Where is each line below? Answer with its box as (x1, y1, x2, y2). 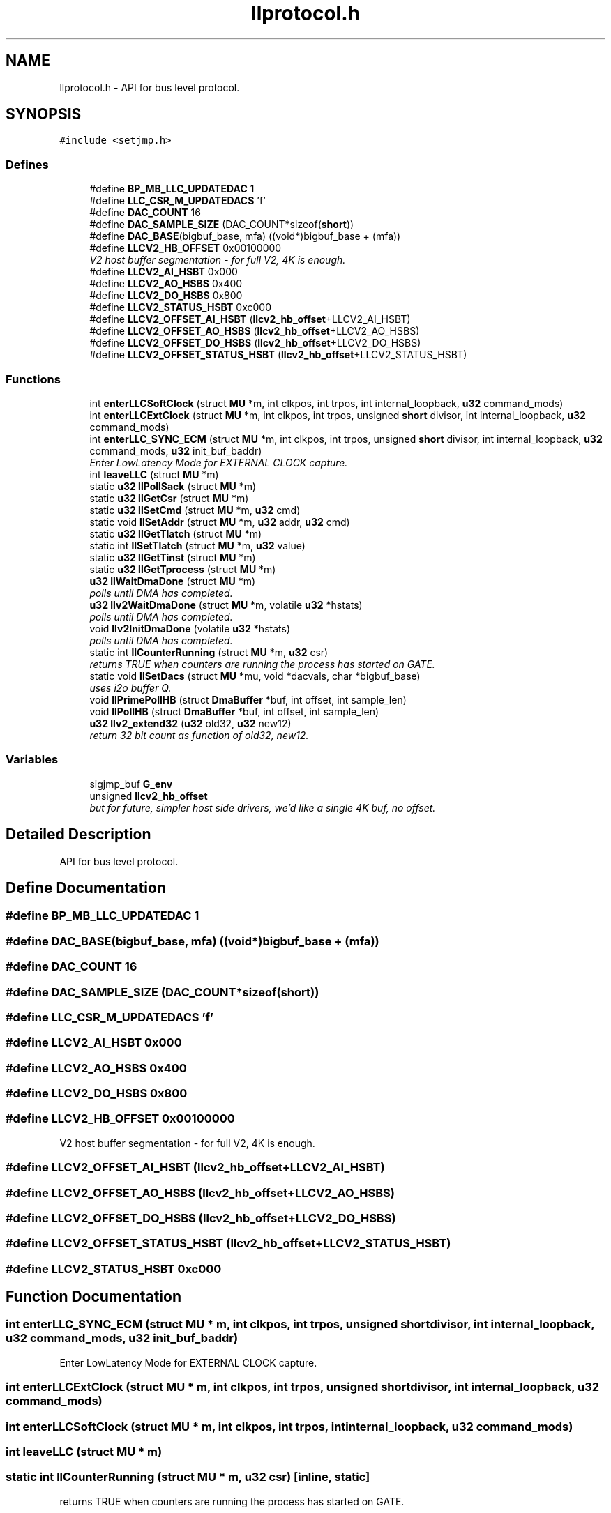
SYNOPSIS (6, 105, 82, 123)
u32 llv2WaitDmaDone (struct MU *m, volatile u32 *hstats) (89, 598, 363, 611)
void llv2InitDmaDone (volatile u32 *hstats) (89, 622, 290, 634)
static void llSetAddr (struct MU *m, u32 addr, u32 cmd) (89, 515, 350, 528)
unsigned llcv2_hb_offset (89, 789, 208, 802)
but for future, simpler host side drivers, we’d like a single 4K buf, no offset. (89, 801, 436, 814)
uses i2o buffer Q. (89, 681, 172, 694)
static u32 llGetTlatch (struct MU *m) (89, 527, 262, 540)
